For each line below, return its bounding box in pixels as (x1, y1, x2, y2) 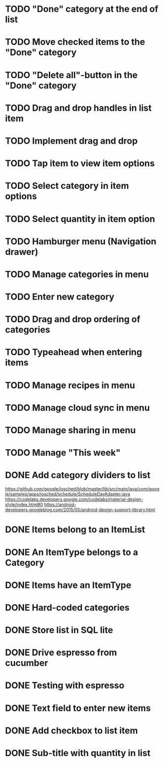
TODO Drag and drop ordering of (5, 314, 140, 325)
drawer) (5, 246, 38, 257)
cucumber (5, 658, 48, 669)
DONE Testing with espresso (5, 680, 125, 691)
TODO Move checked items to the (5, 36, 145, 48)
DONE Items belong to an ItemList (5, 524, 145, 535)
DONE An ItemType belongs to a (5, 547, 138, 558)
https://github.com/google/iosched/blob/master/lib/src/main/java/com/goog (5, 486, 160, 492)
